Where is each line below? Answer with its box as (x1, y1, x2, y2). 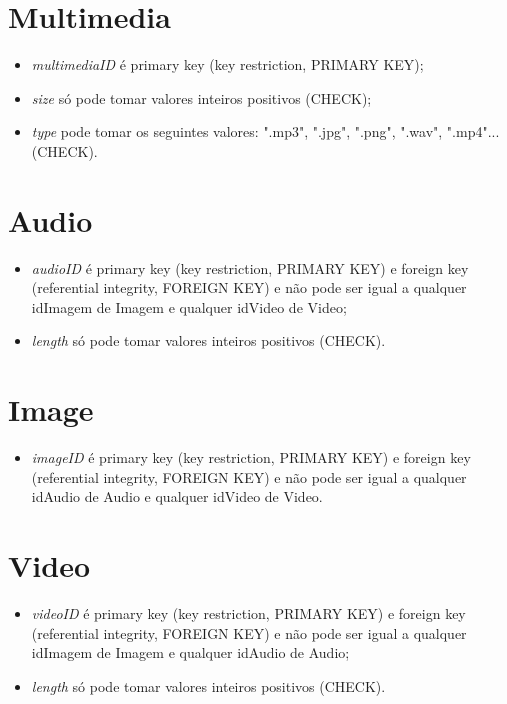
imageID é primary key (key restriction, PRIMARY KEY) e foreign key (31, 447, 471, 468)
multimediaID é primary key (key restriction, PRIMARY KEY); (31, 54, 424, 75)
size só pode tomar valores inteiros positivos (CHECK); (31, 87, 372, 108)
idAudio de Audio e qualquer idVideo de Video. (31, 486, 323, 507)
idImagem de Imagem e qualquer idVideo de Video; (31, 296, 347, 317)
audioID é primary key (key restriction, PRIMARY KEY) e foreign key (31, 257, 469, 278)
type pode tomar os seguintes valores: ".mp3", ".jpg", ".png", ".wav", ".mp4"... (31, 121, 500, 142)
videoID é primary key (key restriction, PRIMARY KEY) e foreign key (31, 603, 466, 624)
